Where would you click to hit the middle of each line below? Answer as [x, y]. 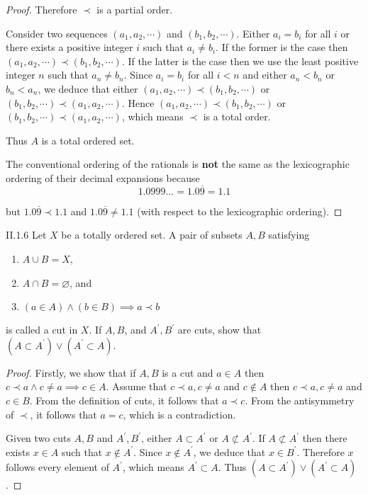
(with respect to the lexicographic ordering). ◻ [240, 211]
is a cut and [188, 372]
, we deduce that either [88, 88]
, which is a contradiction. [179, 414]
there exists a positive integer [69, 47]
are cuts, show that [219, 330]
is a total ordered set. [88, 140]
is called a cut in [42, 330]
